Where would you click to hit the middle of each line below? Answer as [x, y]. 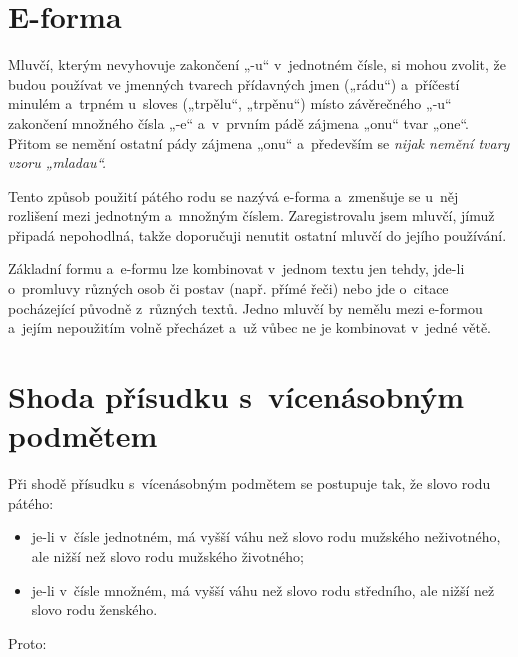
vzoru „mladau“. [57, 162]
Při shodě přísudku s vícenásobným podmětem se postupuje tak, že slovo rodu [249, 483]
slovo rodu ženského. [94, 609]
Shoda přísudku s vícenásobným [236, 396]
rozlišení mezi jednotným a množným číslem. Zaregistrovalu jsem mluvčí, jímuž [251, 215]
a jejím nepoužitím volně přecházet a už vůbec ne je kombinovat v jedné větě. [250, 327]
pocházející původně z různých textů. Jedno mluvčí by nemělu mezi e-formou [245, 307]
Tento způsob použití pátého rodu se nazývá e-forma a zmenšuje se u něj [233, 195]
